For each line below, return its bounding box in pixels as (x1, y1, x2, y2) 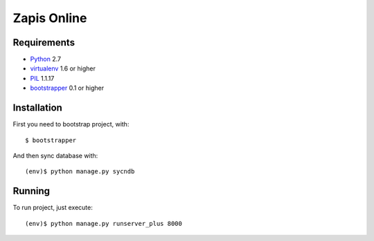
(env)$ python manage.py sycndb (25, 168, 135, 175)
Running (12, 185, 51, 197)
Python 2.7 (30, 55, 62, 64)
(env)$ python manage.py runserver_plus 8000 (25, 220, 183, 227)
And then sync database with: (12, 151, 98, 160)
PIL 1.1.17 (30, 74, 55, 82)
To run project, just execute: (12, 204, 93, 212)
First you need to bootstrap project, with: (12, 120, 130, 128)
